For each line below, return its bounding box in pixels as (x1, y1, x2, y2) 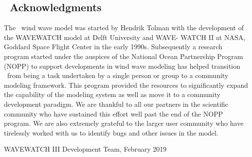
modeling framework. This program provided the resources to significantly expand (4, 79, 248, 90)
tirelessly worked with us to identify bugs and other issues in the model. (4, 127, 218, 137)
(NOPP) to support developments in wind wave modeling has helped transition (4, 60, 240, 71)
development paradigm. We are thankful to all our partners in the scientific (4, 98, 228, 109)
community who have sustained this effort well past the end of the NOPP (4, 108, 223, 118)
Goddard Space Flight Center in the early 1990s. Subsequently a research (4, 41, 223, 52)
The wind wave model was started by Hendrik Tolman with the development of (4, 22, 244, 33)
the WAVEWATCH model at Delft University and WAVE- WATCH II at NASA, (4, 32, 246, 42)
